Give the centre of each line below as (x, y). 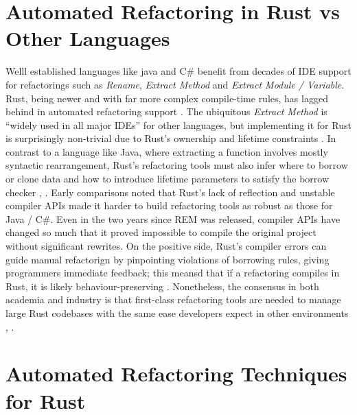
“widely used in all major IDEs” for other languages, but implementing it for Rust (178, 125)
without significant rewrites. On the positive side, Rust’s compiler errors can (166, 246)
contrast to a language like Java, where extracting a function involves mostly (167, 151)
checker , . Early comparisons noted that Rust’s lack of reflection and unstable (170, 192)
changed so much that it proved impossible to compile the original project (161, 232)
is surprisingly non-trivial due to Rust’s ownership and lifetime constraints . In (171, 138)
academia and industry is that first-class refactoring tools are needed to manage (173, 299)
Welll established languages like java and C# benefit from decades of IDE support (178, 71)
